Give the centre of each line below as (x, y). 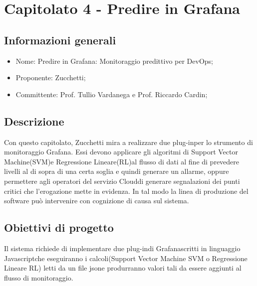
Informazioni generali (60, 40)
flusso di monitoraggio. (39, 277)
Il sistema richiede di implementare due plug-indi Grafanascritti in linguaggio (122, 248)
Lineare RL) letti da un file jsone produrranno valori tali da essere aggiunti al (123, 268)
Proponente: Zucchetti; (51, 77)
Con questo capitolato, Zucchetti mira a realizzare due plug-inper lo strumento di (128, 142)
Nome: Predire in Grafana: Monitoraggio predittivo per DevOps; (114, 61)
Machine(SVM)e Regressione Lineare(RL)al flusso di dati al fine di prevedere (122, 161)
